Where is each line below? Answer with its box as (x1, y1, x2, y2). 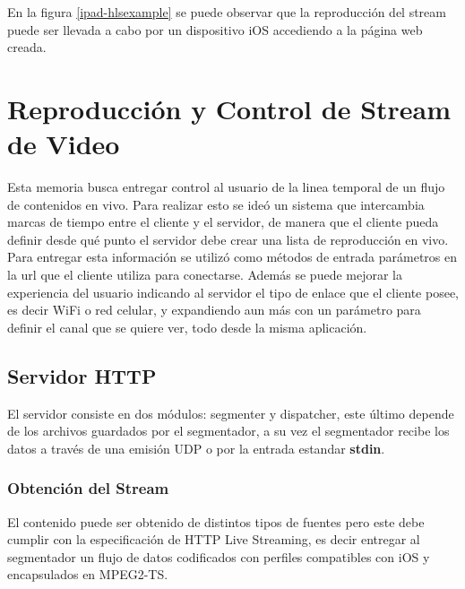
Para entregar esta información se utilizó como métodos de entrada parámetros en (7, 247, 458, 266)
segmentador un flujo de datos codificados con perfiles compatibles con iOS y (7, 547, 430, 566)
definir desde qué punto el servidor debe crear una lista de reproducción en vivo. (7, 230, 449, 248)
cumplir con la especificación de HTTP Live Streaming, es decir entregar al (7, 530, 420, 549)
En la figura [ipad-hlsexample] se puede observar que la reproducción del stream (7, 3, 446, 21)
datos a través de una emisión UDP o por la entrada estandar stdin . (7, 438, 385, 457)
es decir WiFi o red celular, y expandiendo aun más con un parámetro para (7, 300, 421, 319)
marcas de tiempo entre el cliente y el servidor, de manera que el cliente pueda (7, 212, 439, 231)
